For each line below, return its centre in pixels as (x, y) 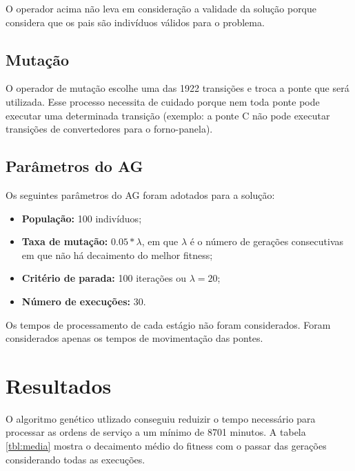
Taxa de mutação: (65, 241)
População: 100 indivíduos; (82, 218)
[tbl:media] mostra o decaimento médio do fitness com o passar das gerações (166, 446)
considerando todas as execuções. (75, 459)
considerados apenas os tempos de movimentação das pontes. (134, 338)
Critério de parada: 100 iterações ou (104, 278)
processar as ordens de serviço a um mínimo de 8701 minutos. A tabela (156, 432)
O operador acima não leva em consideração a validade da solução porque (161, 8)
